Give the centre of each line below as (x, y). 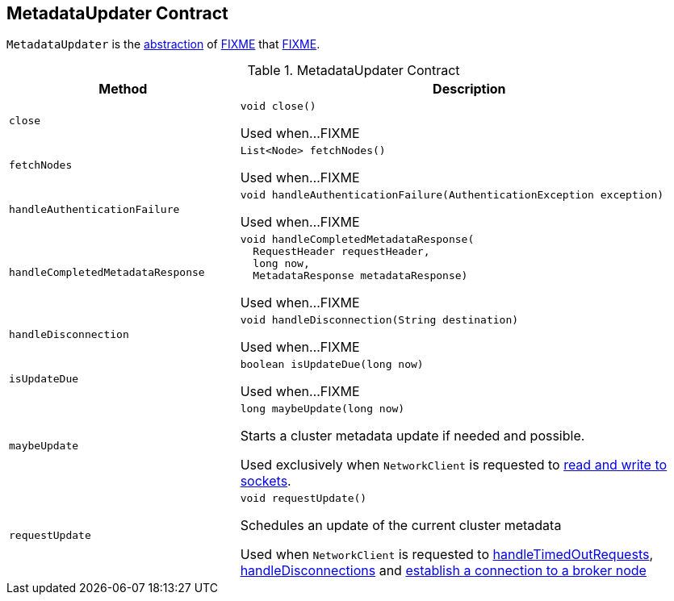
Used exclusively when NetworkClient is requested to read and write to (454, 465)
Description (469, 89)
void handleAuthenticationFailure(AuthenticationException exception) (452, 195)
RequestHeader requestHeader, (341, 252)
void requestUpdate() (304, 499)
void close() (278, 106)
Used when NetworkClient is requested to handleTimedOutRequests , (447, 555)
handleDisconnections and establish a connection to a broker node (443, 571)
